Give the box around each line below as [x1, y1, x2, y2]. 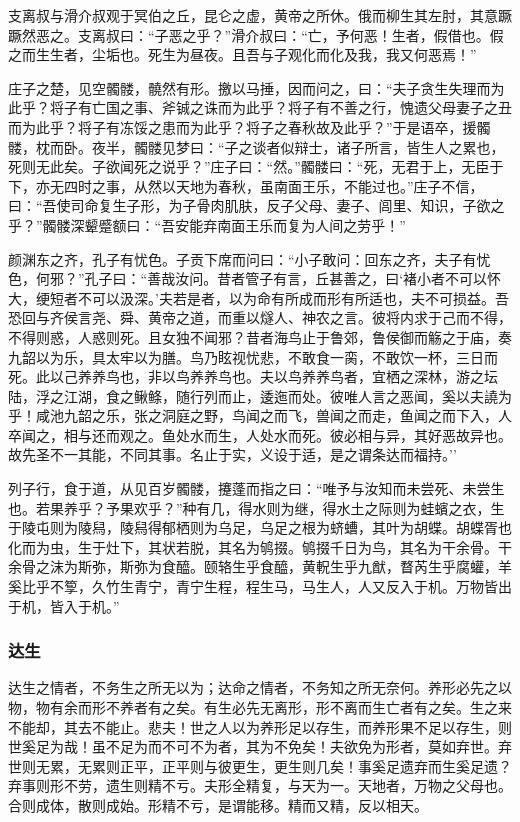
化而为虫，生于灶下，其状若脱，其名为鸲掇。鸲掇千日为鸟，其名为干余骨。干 [8, 536, 512, 557]
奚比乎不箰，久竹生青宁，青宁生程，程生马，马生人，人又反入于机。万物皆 [8, 576, 498, 597]
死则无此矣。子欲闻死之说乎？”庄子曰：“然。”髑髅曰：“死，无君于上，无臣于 [8, 156, 504, 177]
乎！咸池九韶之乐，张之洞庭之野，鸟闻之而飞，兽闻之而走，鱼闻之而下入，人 [8, 405, 512, 426]
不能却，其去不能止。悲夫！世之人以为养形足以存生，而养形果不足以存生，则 [8, 716, 512, 737]
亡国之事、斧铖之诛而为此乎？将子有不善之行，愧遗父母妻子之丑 [91, 97, 512, 118]
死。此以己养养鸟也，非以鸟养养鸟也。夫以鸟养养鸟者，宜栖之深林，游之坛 [8, 366, 498, 387]
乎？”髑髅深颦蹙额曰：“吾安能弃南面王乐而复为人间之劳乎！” [8, 214, 406, 235]
